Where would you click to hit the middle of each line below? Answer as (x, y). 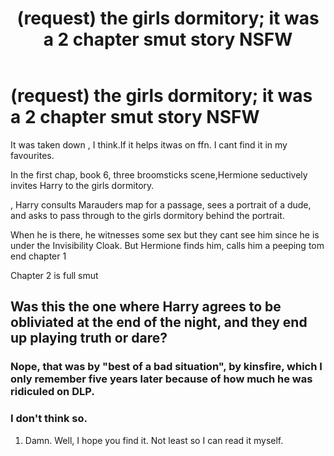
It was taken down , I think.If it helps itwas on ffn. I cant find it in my (149, 144)
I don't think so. (49, 419)
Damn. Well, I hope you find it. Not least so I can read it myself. (154, 440)
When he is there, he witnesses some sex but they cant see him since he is (165, 234)
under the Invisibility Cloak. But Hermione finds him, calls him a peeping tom (167, 245)
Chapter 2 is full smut (54, 275)
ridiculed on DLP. (52, 392)
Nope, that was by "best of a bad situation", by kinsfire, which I (166, 367)
